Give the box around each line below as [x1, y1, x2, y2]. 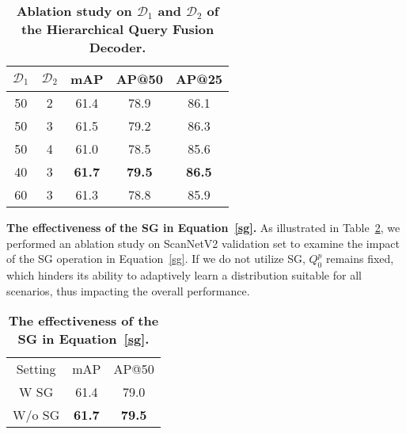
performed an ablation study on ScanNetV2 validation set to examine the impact [6, 234, 400, 251]
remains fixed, [325, 250, 394, 267]
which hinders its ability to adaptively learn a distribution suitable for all [6, 266, 362, 283]
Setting [16, 360, 56, 379]
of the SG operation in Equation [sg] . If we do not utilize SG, [6, 250, 305, 267]
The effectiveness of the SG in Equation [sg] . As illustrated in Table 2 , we [6, 219, 400, 235]
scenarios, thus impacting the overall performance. [6, 282, 250, 299]
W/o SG [13, 405, 60, 424]
